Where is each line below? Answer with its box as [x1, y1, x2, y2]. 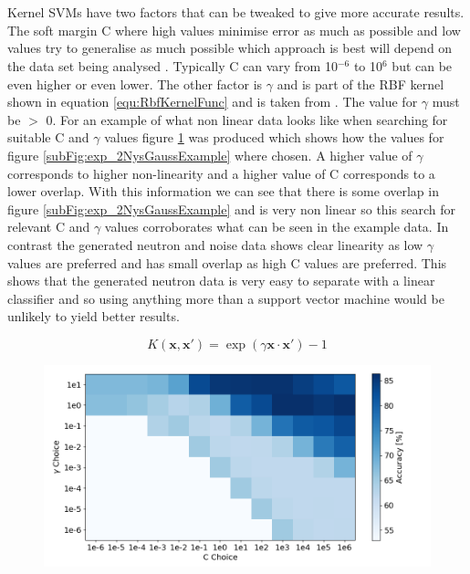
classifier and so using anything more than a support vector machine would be [7, 288, 444, 308]
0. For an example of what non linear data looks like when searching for [46, 110, 448, 129]
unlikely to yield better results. [7, 307, 180, 326]
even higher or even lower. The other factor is [7, 74, 263, 93]
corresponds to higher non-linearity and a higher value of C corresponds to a [7, 163, 435, 183]
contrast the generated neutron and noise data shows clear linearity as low [7, 235, 423, 254]
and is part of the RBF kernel [277, 74, 444, 93]
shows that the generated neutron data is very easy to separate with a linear [7, 271, 435, 290]
